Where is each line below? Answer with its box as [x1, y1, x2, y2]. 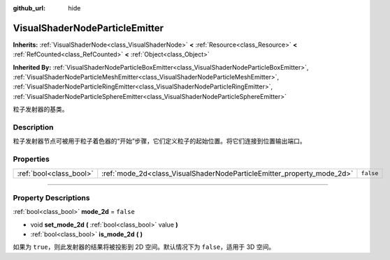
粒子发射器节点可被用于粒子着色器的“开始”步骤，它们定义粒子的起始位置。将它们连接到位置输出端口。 [13, 137, 307, 146]
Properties [13, 154, 50, 164]
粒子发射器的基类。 [13, 105, 68, 114]
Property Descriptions [13, 192, 90, 202]
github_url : [13, 4, 45, 12]
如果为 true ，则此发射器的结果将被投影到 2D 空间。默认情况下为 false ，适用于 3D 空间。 [13, 243, 275, 251]
